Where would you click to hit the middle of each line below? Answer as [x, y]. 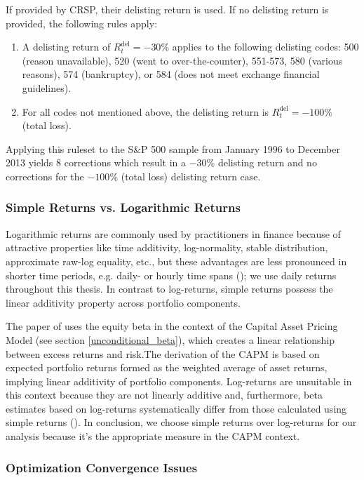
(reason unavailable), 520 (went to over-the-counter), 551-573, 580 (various [182, 60]
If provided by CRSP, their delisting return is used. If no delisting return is [167, 9]
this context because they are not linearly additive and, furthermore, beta [164, 395]
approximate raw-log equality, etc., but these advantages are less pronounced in [176, 261]
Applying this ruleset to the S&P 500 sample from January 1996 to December [173, 148]
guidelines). [47, 87]
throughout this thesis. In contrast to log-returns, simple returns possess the [169, 289]
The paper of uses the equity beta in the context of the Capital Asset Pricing [172, 326]
